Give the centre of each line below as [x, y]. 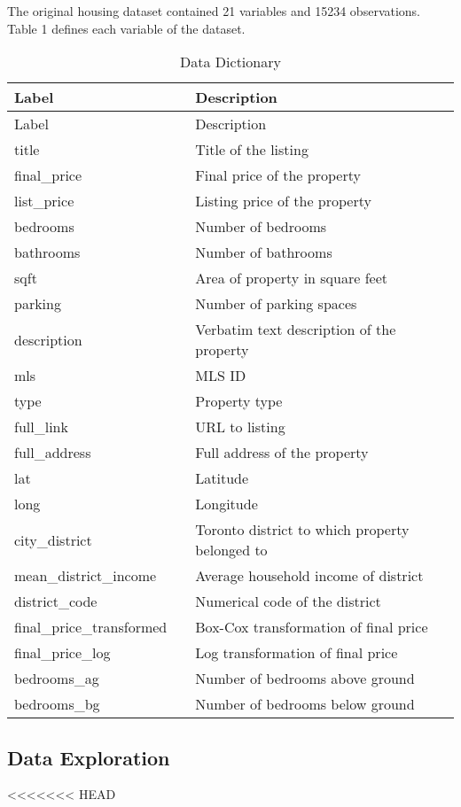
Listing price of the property [283, 201]
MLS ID [221, 376]
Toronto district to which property [302, 530]
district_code [56, 601]
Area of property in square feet [291, 278]
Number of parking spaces [276, 304]
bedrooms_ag [57, 679]
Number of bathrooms [264, 252]
